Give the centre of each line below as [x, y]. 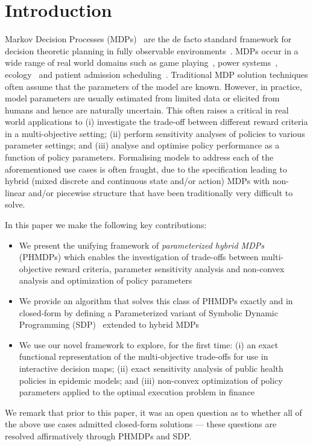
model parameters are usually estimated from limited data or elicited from [142, 98]
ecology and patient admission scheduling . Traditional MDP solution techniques [156, 74]
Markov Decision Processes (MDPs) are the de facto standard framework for [148, 39]
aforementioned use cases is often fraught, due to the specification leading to [146, 169]
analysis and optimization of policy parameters [106, 280]
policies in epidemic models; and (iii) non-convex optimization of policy [151, 380]
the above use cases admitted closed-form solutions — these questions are [141, 424]
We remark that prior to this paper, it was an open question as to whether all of [153, 412]
